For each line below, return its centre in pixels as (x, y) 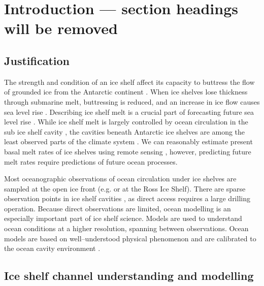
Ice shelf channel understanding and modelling (129, 276)
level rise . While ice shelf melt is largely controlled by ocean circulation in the (126, 122)
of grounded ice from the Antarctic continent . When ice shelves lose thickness (126, 92)
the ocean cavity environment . (52, 248)
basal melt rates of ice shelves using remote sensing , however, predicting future (128, 151)
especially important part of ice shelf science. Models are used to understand (123, 218)
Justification (37, 60)
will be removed (61, 28)
